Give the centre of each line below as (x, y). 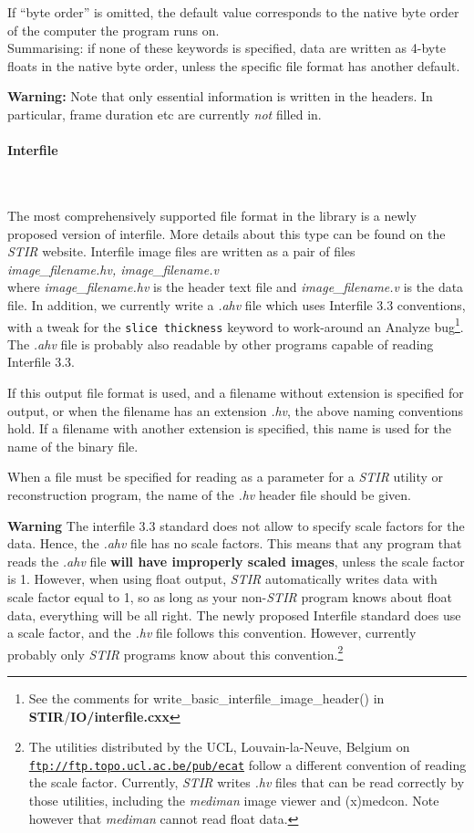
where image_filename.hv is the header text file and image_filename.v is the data (236, 287)
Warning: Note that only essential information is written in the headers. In (220, 96)
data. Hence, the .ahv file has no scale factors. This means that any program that (235, 543)
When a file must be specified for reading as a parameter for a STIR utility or (226, 477)
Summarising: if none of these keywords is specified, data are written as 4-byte (227, 48)
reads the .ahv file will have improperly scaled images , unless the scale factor (236, 561)
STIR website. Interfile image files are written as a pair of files (181, 251)
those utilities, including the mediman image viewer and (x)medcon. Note (234, 801)
